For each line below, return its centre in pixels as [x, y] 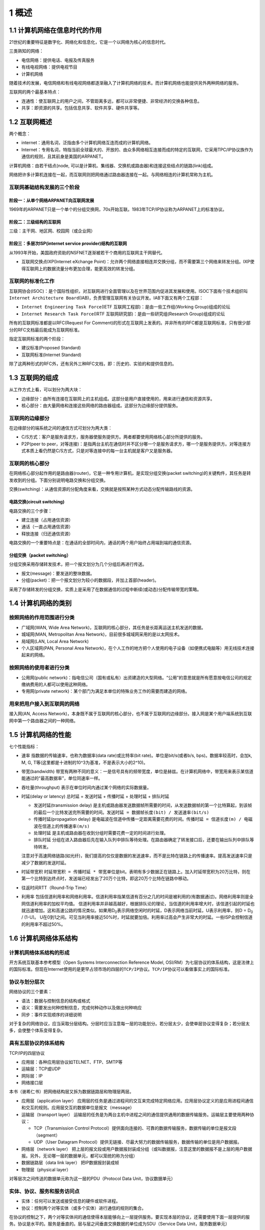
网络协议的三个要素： [31, 992]
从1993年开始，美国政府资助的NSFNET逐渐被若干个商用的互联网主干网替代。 [87, 252]
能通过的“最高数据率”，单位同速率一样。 [62, 778]
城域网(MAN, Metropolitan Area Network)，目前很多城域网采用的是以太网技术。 [102, 634]
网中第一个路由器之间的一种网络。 [43, 720]
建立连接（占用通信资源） [47, 520]
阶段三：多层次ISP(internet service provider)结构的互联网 [68, 244]
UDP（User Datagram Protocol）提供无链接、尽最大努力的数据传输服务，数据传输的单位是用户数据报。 [138, 1142]
